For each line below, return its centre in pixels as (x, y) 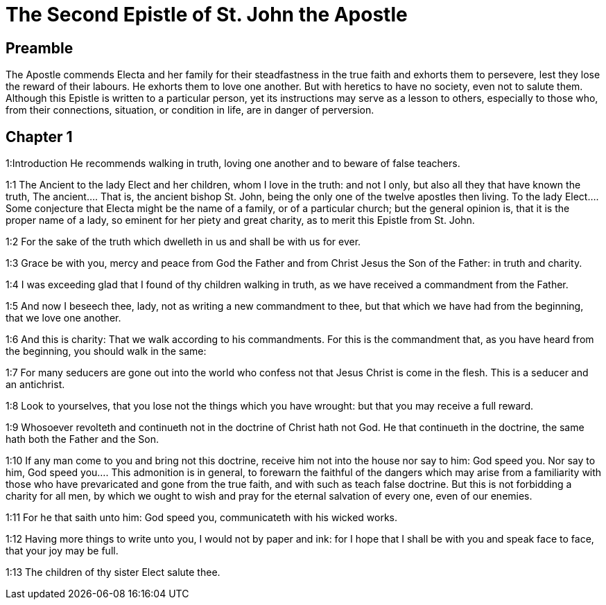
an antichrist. (35, 385)
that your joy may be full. (62, 551)
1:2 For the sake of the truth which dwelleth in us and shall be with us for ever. (183, 242)
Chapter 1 (39, 137)
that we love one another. (63, 318)
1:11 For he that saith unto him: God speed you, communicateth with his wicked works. (202, 518)
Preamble (40, 48)
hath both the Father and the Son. (82, 439)
